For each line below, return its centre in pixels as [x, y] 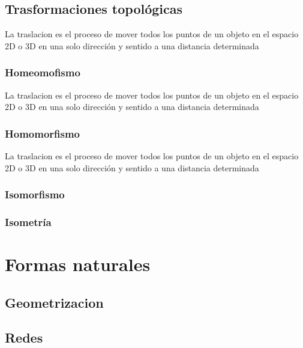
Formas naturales [78, 264]
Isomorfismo [35, 194]
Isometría [28, 221]
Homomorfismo [43, 133]
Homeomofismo [43, 72]
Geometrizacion [54, 302]
